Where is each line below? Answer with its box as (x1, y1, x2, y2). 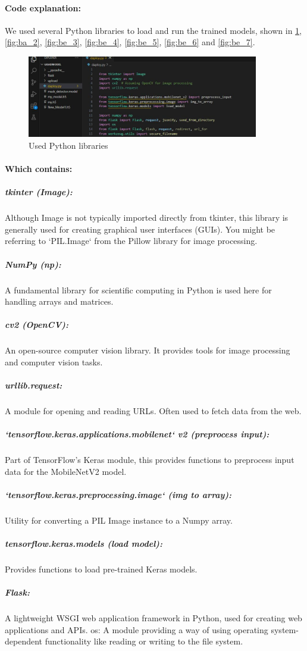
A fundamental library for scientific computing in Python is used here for (5, 283, 272, 296)
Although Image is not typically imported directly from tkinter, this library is (5, 211, 289, 224)
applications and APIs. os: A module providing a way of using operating (5, 623, 268, 636)
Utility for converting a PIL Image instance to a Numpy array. (5, 514, 233, 526)
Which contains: (5, 162, 73, 175)
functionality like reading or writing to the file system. (45, 635, 243, 647)
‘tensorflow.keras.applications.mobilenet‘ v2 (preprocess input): (5, 428, 270, 440)
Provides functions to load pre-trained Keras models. (5, 563, 198, 575)
